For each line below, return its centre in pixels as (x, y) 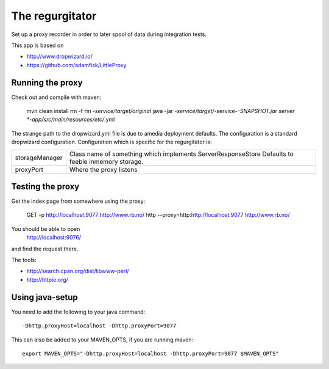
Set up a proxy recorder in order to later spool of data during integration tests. (109, 34)
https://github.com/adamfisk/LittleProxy (76, 65)
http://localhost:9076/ (54, 238)
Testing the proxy (45, 187)
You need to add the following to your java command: (78, 312)
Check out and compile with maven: (56, 97)
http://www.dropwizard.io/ (59, 57)
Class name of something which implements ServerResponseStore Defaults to (181, 154)
